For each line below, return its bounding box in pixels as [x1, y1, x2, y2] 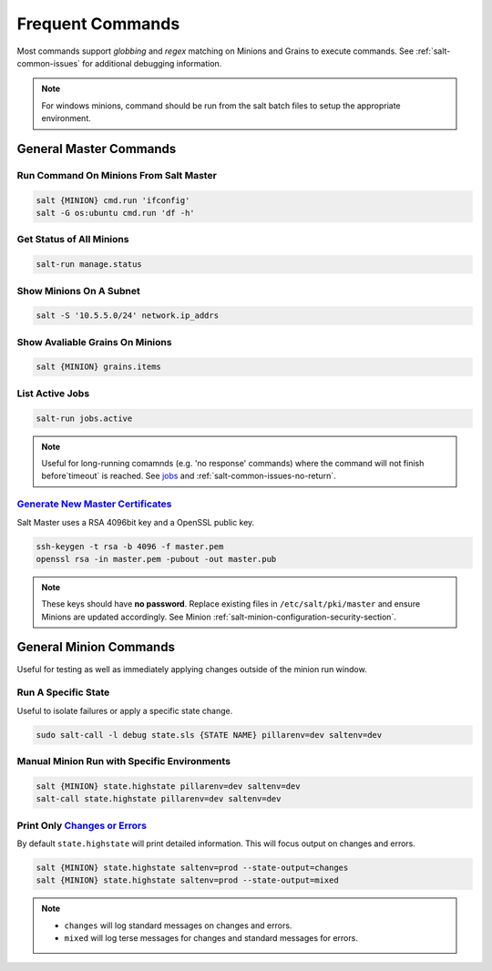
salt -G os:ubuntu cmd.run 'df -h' [36, 208, 195, 219]
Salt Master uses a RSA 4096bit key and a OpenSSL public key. [16, 516, 255, 527]
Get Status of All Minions [16, 233, 129, 246]
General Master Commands [16, 141, 177, 157]
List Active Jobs [16, 387, 90, 400]
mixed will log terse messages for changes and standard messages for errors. [64, 933, 359, 944]
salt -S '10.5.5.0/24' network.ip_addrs [36, 311, 219, 321]
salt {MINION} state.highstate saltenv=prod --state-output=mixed [36, 875, 339, 885]
